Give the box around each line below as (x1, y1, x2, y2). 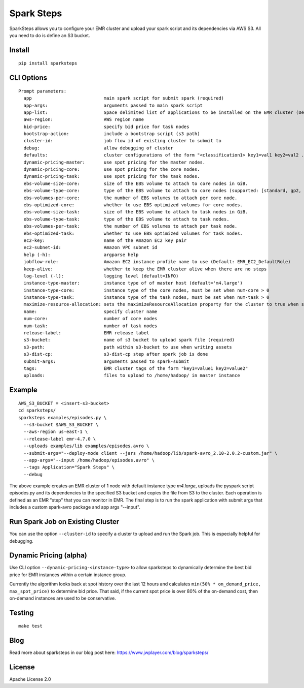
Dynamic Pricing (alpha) (9, 551, 87, 560)
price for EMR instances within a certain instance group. (9, 572, 127, 578)
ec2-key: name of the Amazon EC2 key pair (23, 237, 187, 243)
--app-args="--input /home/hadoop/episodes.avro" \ (23, 457, 155, 463)
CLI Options (9, 74, 48, 82)
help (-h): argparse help (23, 252, 139, 258)
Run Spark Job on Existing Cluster (9, 517, 120, 526)
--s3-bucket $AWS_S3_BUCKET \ (23, 422, 99, 427)
